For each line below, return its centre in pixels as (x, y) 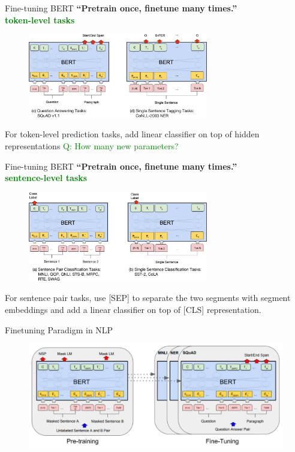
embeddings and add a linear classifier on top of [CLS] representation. (133, 309)
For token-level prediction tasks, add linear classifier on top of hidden (132, 134)
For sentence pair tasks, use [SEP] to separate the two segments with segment (148, 298)
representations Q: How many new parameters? (92, 145)
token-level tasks (40, 19)
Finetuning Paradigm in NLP (59, 329)
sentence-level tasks (46, 178)
